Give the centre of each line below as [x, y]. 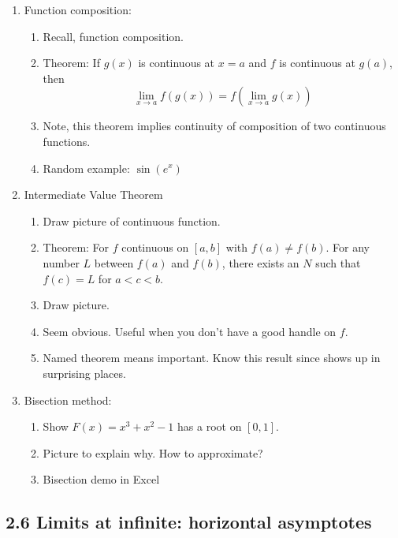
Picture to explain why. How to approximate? [153, 452]
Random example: [86, 168]
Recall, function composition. [113, 36]
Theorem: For [76, 247]
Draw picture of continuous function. [132, 220]
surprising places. [84, 373]
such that [338, 262]
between [114, 262]
